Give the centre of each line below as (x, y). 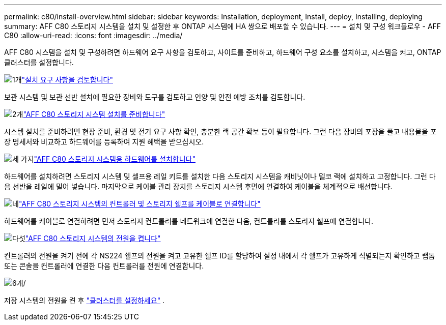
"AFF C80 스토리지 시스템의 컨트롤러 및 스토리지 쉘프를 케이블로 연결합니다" (140, 204)
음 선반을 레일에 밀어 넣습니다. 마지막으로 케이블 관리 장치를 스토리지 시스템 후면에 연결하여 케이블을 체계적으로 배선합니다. (198, 186)
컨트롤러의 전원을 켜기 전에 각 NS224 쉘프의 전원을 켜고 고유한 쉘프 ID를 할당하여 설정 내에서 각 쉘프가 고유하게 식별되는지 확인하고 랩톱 (220, 256)
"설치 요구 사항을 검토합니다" (67, 80)
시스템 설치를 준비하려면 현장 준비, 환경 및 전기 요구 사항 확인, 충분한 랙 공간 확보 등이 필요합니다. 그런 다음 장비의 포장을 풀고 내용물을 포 (220, 131)
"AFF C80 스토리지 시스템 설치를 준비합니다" (94, 114)
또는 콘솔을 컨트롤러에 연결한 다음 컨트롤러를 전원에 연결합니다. (104, 266)
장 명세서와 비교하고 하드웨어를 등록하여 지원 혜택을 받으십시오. (104, 142)
